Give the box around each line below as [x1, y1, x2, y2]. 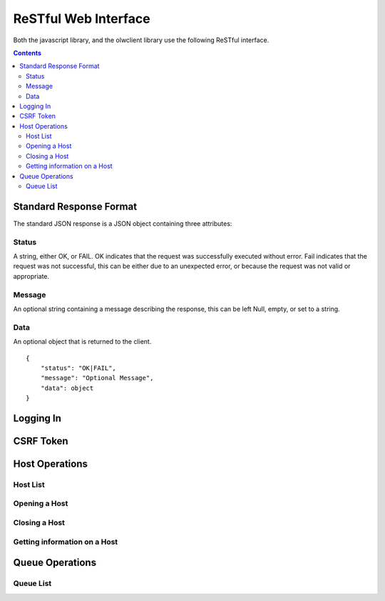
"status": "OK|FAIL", [40, 364, 117, 372]
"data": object [40, 384, 94, 392]
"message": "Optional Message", [40, 374, 154, 382]
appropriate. [13, 272, 50, 280]
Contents [13, 49, 42, 57]
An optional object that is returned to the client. [13, 337, 152, 346]
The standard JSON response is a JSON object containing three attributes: [13, 219, 232, 228]
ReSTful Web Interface [13, 11, 150, 26]
